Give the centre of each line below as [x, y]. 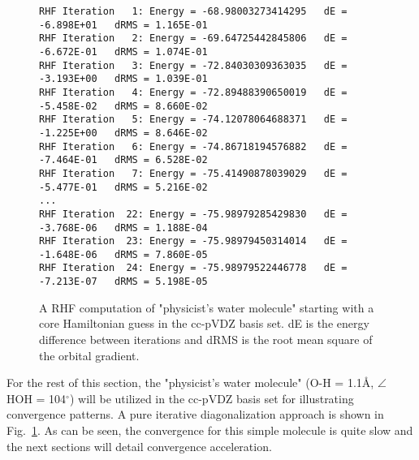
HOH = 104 [37, 398]
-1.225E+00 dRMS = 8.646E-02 [123, 133]
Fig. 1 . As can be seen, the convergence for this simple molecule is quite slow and [210, 430]
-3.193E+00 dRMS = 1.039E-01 [123, 79]
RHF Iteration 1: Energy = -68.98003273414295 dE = [193, 11]
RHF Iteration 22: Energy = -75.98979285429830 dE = [193, 214]
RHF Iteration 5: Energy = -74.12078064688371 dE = [193, 120]
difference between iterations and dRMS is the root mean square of [206, 339]
